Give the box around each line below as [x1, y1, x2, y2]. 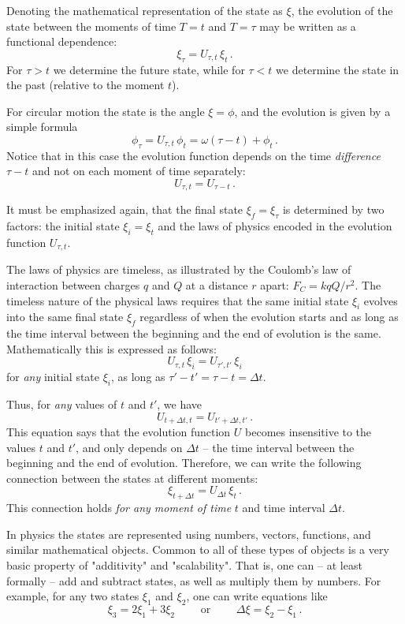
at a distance [185, 277, 248, 293]
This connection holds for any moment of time [6, 499, 232, 516]
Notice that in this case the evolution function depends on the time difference [6, 147, 381, 163]
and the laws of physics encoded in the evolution [158, 218, 392, 234]
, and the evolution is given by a [234, 103, 391, 119]
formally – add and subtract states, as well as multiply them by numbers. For [6, 572, 381, 589]
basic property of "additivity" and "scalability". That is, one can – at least [6, 557, 362, 573]
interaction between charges [6, 277, 140, 293]
